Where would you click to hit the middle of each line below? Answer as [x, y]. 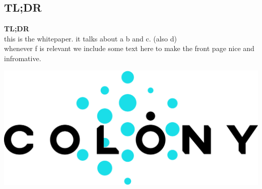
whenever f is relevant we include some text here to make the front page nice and [129, 48]
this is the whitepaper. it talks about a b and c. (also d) [90, 38]
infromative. [23, 58]
